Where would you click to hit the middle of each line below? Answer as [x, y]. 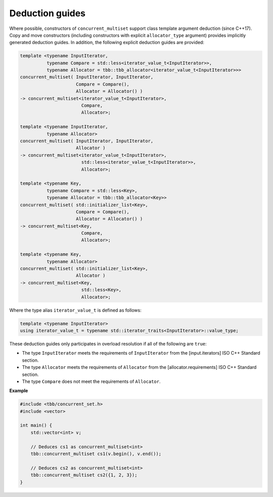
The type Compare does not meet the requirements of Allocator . [91, 381]
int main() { [36, 425]
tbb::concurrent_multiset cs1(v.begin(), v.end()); [96, 454]
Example [19, 391]
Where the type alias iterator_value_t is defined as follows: [75, 310]
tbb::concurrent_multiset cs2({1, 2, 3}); [84, 475]
